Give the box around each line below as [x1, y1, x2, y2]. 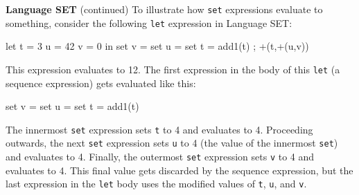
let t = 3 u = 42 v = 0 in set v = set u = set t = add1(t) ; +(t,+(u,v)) [6, 39, 309, 53]
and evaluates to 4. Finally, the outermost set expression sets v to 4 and [6, 149, 315, 164]
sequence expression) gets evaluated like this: [6, 75, 196, 90]
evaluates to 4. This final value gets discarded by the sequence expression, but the [6, 162, 353, 177]
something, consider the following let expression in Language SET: [6, 15, 292, 30]
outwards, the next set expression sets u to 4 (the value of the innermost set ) [6, 136, 338, 150]
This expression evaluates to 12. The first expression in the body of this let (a [6, 62, 340, 76]
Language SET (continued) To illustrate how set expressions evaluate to [6, 2, 323, 16]
